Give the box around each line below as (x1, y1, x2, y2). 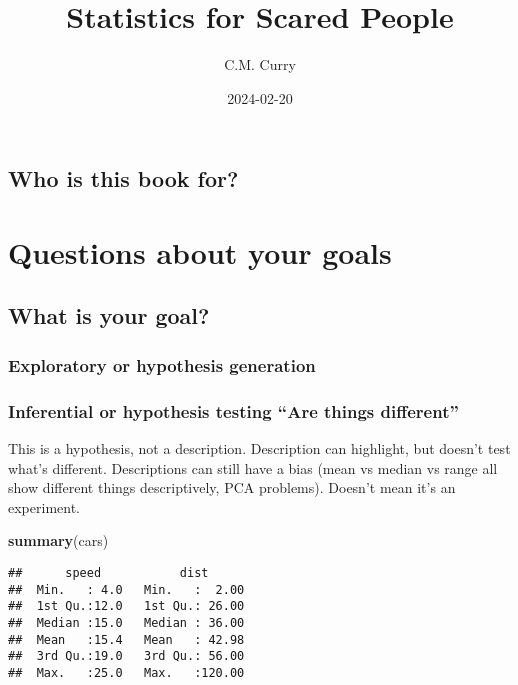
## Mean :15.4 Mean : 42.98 (8, 632, 245, 647)
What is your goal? (8, 300, 210, 331)
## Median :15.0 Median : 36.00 (8, 615, 245, 630)
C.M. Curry (224, 54, 296, 75)
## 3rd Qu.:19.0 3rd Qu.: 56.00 (8, 649, 245, 664)
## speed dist (8, 565, 209, 580)
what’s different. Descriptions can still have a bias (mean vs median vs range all (8, 457, 498, 478)
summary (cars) (8, 530, 109, 551)
